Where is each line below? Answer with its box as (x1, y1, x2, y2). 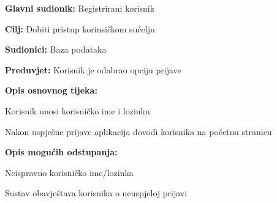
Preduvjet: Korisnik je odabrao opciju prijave (5, 63, 181, 76)
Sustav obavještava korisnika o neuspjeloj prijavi (5, 186, 188, 199)
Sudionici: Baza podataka (5, 43, 107, 56)
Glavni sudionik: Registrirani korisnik (5, 2, 155, 14)
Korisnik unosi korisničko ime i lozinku (5, 104, 150, 117)
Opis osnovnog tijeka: (5, 84, 97, 97)
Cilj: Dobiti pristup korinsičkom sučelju (5, 22, 155, 35)
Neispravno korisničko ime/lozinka (5, 166, 134, 179)
